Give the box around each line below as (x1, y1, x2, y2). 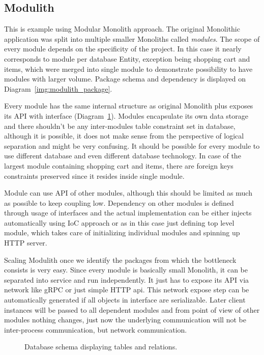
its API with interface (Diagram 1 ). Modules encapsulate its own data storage (4, 110, 248, 121)
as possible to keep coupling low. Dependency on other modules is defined (4, 197, 234, 208)
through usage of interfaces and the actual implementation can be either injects (4, 207, 252, 218)
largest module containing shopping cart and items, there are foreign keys (4, 160, 233, 171)
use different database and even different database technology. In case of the (4, 150, 241, 161)
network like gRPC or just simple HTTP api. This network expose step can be (4, 284, 249, 295)
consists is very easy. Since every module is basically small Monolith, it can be (4, 264, 248, 275)
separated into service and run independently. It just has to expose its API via (4, 274, 249, 285)
